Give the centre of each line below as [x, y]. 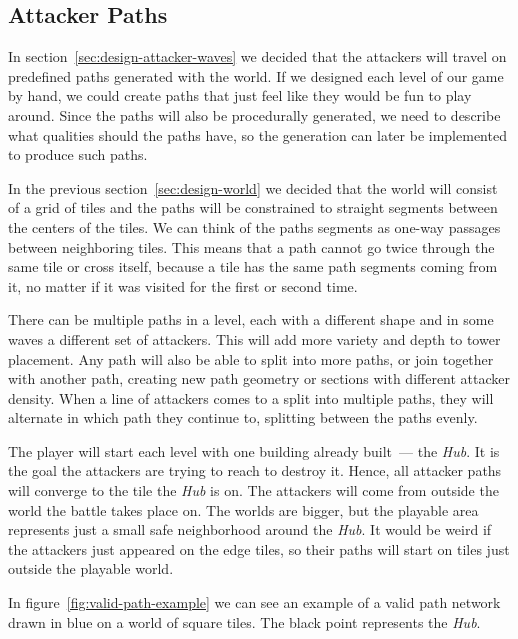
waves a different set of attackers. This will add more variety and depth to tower [254, 338]
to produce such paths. [78, 154]
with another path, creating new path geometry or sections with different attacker [259, 378]
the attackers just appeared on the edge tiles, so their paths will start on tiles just [259, 548]
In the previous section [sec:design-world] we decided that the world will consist [253, 187]
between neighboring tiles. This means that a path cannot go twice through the [251, 246]
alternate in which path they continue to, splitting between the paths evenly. [243, 417]
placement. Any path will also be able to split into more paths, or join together [251, 358]
